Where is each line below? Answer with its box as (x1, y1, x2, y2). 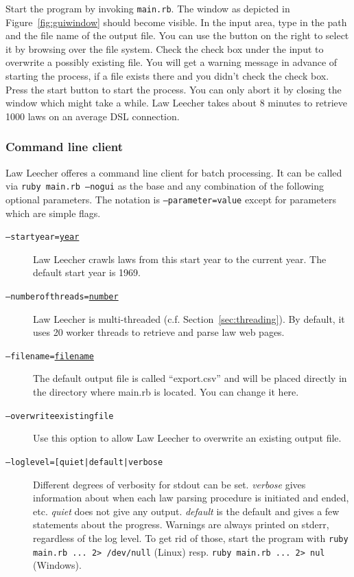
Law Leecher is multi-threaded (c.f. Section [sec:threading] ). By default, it (33, 311, 345, 326)
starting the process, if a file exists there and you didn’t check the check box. (5, 69, 329, 83)
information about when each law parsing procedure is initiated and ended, (33, 490, 349, 505)
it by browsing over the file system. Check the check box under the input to (5, 41, 324, 56)
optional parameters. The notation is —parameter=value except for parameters (5, 192, 337, 206)
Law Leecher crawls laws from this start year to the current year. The (33, 251, 327, 266)
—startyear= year (5, 232, 80, 242)
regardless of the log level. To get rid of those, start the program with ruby (33, 530, 349, 545)
